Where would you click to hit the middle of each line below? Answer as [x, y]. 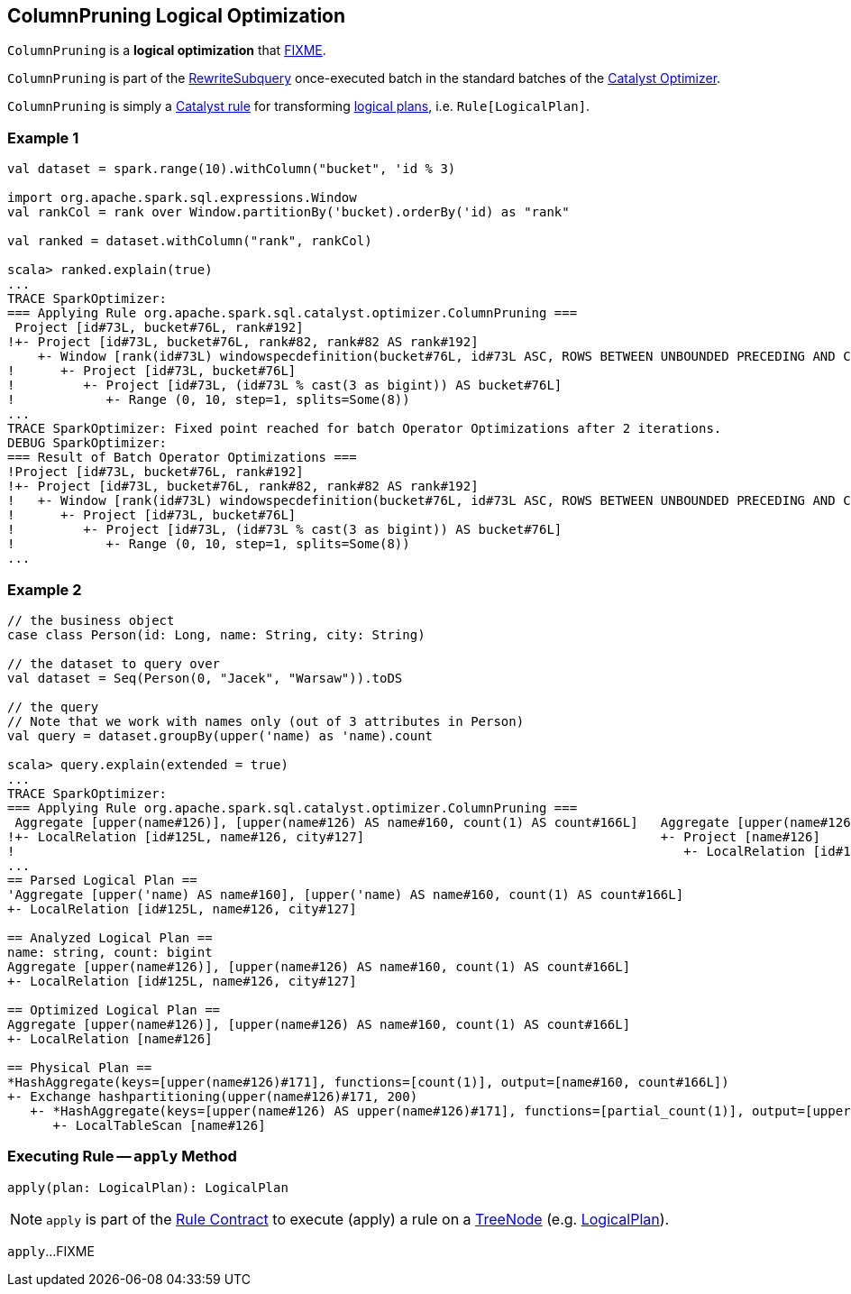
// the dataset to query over [114, 663]
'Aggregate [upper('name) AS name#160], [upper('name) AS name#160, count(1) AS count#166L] [346, 894]
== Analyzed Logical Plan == [110, 937]
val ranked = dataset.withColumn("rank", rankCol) [190, 241]
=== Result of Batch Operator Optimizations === [182, 458]
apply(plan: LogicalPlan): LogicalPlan [148, 1187]
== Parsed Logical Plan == [102, 880]
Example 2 [45, 589]
